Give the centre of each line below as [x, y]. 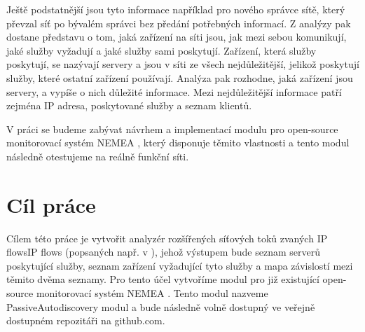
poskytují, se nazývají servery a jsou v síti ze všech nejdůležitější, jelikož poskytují [183, 64]
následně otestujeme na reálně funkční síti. [98, 156]
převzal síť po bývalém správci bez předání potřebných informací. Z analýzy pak [179, 23]
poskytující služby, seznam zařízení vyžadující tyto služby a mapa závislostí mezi [180, 265]
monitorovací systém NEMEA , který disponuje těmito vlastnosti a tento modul [178, 143]
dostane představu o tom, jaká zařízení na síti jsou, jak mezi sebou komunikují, [177, 37]
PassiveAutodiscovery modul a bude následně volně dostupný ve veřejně [161, 306]
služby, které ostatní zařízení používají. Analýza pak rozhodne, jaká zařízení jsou [180, 77]
